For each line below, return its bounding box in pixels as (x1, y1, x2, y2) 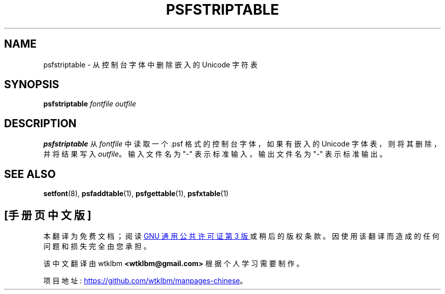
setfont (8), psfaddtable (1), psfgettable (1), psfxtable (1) (43, 189, 229, 198)
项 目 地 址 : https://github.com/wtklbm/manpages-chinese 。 (43, 276, 247, 285)
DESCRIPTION (4, 117, 77, 130)
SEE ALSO (4, 167, 56, 180)
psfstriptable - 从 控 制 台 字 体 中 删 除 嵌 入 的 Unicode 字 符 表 (43, 60, 258, 69)
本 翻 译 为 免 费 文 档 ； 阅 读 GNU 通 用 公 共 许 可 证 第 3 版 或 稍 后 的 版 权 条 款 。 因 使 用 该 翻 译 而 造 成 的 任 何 (43, 231, 439, 240)
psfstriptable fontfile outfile (43, 99, 136, 108)
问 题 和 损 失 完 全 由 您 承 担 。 (43, 241, 151, 250)
